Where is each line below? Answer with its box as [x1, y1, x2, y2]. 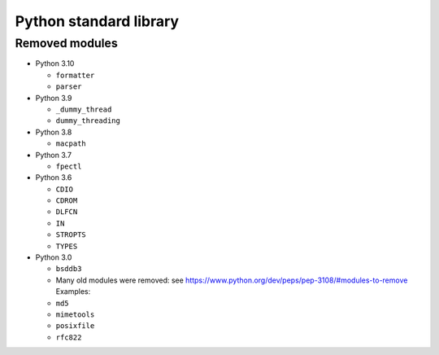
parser [55, 82, 82, 91]
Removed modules [15, 36, 118, 50]
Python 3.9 [35, 93, 72, 103]
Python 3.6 [35, 173, 72, 182]
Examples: [55, 287, 91, 296]
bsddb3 [55, 265, 82, 274]
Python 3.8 [35, 127, 72, 137]
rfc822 [55, 332, 82, 342]
